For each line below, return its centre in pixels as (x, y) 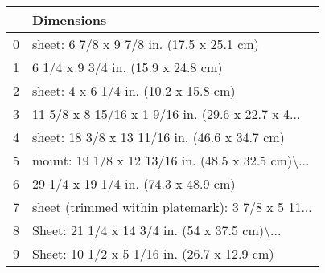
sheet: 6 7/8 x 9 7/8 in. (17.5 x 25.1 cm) (146, 44)
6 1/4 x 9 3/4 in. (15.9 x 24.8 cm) (128, 67)
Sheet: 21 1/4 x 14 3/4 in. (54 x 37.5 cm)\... (157, 230)
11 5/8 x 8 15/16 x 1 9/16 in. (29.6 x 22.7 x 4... (167, 114)
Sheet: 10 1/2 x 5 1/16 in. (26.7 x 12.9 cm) (153, 253)
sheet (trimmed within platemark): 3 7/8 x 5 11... (172, 207)
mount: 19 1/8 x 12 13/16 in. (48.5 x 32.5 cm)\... (171, 160)
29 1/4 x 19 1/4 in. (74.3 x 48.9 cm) (134, 183)
